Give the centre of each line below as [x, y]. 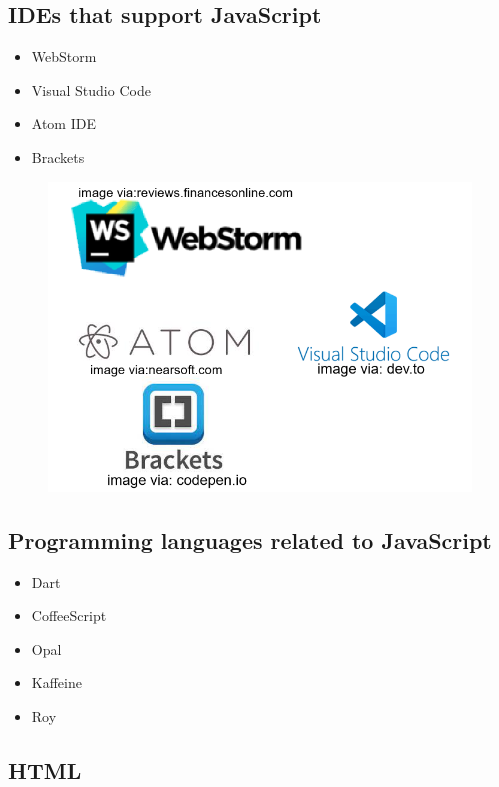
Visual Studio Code [91, 89]
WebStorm [64, 56]
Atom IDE [63, 123]
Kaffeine [56, 682]
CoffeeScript [69, 615]
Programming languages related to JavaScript [250, 539]
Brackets [58, 156]
